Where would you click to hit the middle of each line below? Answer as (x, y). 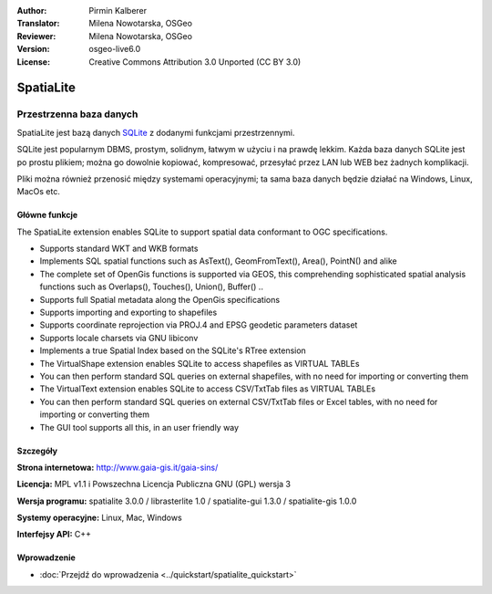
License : (33, 62)
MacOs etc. (39, 192)
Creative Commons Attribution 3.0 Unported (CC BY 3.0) (195, 62)
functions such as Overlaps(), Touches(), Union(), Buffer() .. (152, 287)
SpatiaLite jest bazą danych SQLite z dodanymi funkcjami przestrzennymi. (156, 132)
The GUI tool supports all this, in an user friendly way (139, 427)
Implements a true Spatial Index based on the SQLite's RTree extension (173, 350)
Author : (32, 10)
